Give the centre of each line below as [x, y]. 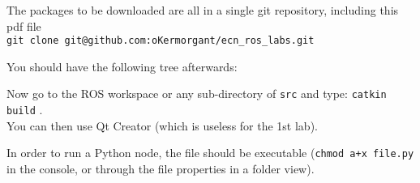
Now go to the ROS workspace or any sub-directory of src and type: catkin [197, 94]
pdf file [24, 26]
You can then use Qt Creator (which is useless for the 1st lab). [162, 125]
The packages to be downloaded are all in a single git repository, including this [203, 10]
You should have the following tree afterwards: [122, 66]
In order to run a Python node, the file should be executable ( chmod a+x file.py [210, 153]
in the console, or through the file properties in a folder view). [161, 168]
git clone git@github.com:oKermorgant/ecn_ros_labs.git [161, 41]
